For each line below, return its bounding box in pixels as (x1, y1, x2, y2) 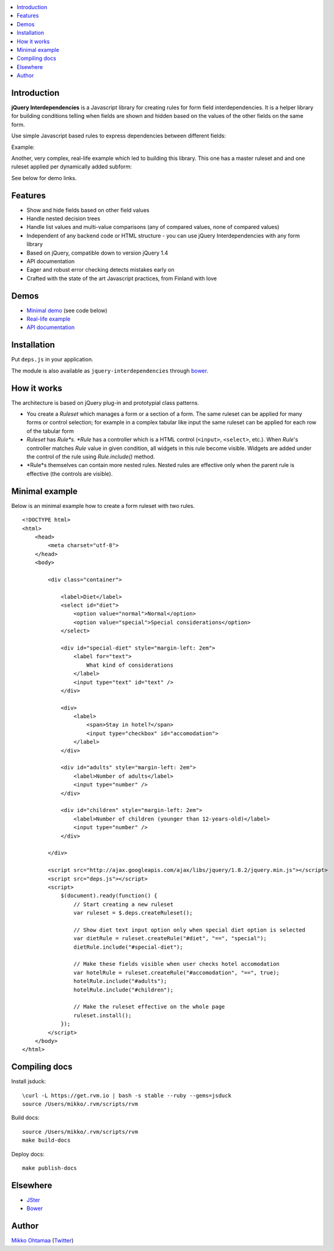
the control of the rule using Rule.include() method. (26, 453, 155, 460)
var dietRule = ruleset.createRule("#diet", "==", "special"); (73, 935, 267, 942)
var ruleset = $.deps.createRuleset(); (73, 910, 193, 916)
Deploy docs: (11, 1150, 45, 1158)
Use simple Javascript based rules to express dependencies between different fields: (11, 132, 226, 140)
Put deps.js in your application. (11, 356, 94, 363)
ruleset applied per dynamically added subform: (11, 163, 133, 170)
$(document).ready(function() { (60, 892, 158, 899)
